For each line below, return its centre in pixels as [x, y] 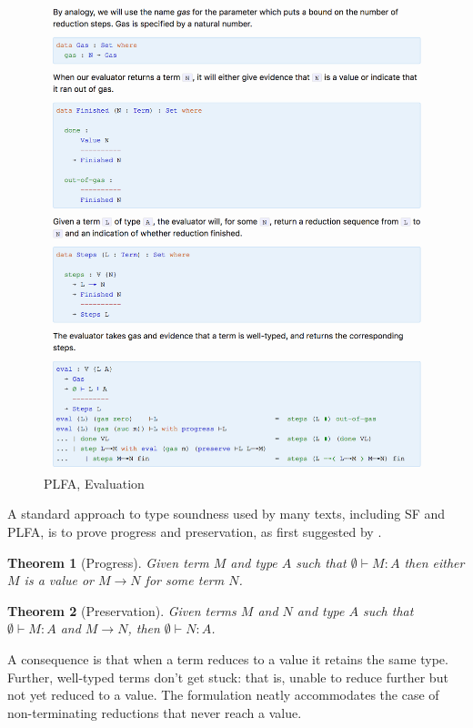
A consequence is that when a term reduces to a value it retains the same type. [228, 658]
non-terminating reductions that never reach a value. [155, 712]
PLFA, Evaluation [94, 483]
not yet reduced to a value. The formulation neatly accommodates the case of [223, 695]
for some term [185, 580]
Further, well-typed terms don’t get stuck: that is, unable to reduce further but [228, 677]
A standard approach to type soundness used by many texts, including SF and [226, 514]
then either [434, 562]
